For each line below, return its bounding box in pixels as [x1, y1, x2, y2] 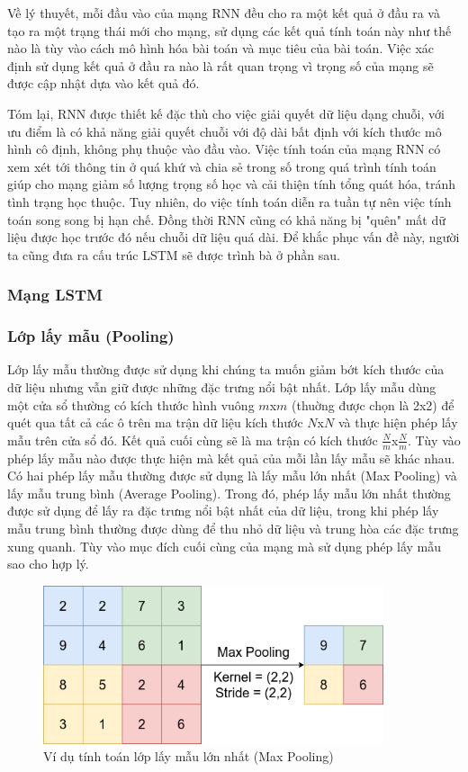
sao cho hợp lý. [7, 554, 89, 573]
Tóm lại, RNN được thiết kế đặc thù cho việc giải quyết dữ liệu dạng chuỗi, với [7, 103, 445, 122]
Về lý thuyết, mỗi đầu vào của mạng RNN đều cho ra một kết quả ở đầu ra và [7, 4, 440, 22]
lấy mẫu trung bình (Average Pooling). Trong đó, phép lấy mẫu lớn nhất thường [7, 483, 451, 502]
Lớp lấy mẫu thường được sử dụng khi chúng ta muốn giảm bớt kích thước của [7, 360, 445, 379]
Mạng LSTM [7, 283, 103, 306]
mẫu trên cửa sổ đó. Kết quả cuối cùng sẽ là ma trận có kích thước [7, 430, 378, 449]
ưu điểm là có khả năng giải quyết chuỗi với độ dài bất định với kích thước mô [7, 121, 442, 140]
